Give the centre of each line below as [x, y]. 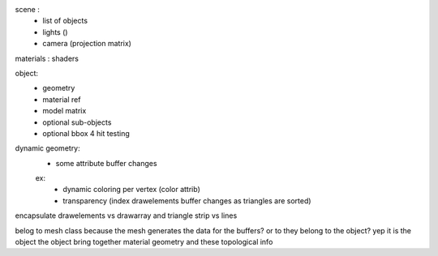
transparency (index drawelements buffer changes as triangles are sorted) [187, 201]
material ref [62, 99]
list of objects [65, 21]
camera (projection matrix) [87, 44]
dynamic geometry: [47, 148]
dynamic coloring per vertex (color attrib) [131, 190]
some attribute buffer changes [106, 163]
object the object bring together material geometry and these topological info [144, 242]
